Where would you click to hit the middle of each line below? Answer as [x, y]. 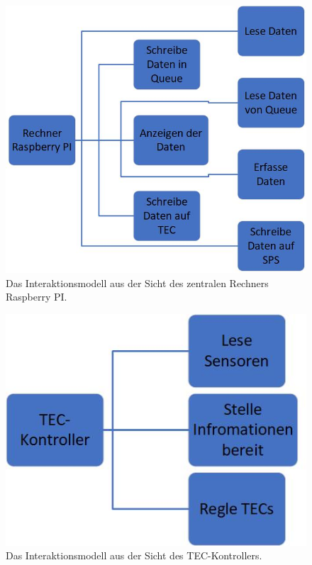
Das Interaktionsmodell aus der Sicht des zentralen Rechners [137, 282]
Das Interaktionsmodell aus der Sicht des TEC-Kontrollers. [134, 555]
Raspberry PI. [37, 297]
